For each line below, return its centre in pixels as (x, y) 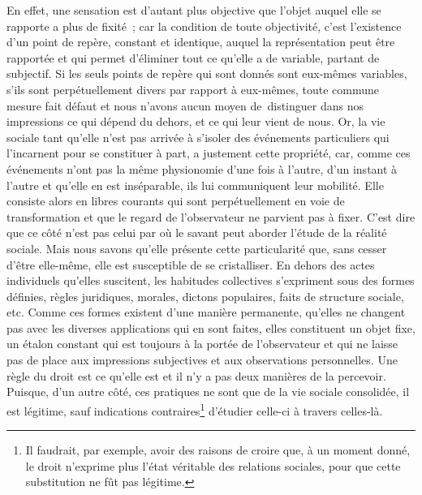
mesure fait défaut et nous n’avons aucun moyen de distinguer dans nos (185, 105)
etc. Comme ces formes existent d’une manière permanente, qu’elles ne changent (206, 312)
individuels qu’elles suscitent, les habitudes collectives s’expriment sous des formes (211, 280)
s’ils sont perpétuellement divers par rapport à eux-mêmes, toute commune (193, 89)
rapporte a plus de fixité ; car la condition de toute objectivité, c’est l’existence (204, 26)
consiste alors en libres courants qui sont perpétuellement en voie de (176, 201)
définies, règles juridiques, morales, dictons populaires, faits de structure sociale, (205, 296)
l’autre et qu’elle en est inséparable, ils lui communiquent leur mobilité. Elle (195, 185)
